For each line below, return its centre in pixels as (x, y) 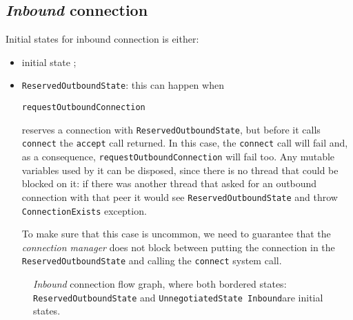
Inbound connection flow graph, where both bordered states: (160, 284)
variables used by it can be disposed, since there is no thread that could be (180, 170)
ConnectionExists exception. (84, 210)
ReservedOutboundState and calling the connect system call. (152, 260)
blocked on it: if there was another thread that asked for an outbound (169, 183)
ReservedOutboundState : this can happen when (123, 85)
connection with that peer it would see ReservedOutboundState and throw (180, 196)
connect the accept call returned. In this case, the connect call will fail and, (185, 143)
